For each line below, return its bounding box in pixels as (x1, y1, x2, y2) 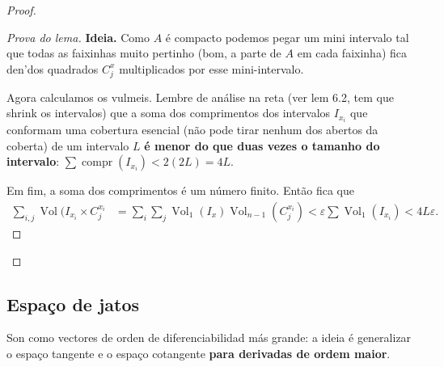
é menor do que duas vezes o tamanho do (144, 137, 380, 154)
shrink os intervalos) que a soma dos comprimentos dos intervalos (6, 104, 331, 121)
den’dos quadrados (6, 60, 99, 77)
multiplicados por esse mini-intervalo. (119, 60, 304, 77)
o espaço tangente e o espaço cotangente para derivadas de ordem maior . (6, 345, 391, 361)
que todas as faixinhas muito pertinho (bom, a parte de (6, 44, 281, 61)
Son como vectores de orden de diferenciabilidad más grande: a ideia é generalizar (6, 329, 412, 346)
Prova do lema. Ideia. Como (6, 28, 150, 45)
